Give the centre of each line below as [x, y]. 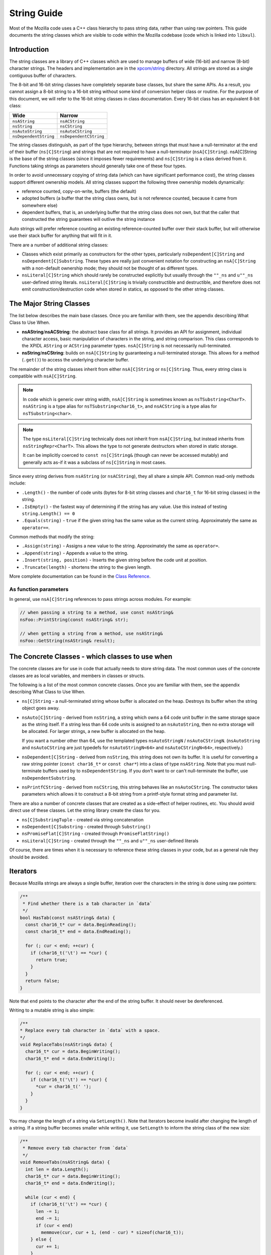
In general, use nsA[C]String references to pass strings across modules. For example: [100, 599]
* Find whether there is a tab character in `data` [88, 903]
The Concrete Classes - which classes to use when [91, 657]
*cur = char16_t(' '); [64, 1087]
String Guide [36, 13]
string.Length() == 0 [48, 514]
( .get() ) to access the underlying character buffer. [76, 360]
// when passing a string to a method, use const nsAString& [97, 613]
